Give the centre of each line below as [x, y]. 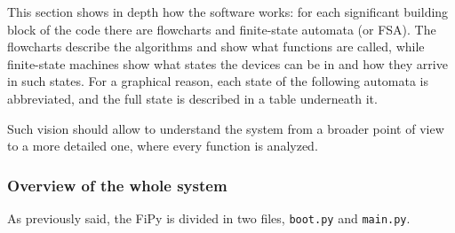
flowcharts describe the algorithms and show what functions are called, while [216, 47]
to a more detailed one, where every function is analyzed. [163, 146]
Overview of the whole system [117, 185]
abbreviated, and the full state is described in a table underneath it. [192, 98]
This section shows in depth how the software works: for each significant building [228, 12]
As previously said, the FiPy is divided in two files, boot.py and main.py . [209, 217]
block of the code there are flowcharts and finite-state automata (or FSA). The [222, 29]
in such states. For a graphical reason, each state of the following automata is [218, 81]
